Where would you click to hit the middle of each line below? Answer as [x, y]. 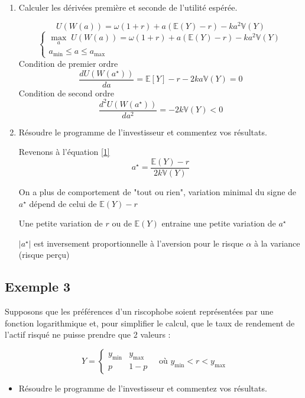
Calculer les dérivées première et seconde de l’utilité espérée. [128, 7]
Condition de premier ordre [68, 63]
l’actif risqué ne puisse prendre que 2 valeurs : [88, 334]
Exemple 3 [38, 287]
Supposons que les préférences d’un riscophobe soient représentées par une [139, 311]
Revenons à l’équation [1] [64, 152]
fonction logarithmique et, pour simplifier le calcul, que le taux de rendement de [150, 323]
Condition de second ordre [66, 93]
